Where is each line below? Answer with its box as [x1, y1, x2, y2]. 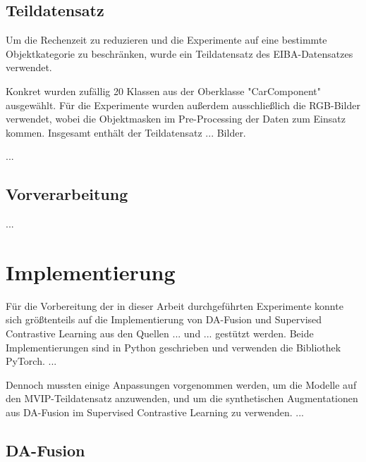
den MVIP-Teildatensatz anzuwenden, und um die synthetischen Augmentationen [6, 391, 358, 406]
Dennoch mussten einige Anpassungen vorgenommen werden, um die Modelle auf [6, 377, 357, 392]
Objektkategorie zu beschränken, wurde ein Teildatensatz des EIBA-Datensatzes [6, 46, 353, 61]
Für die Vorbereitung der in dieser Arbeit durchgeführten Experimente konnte [6, 298, 343, 313]
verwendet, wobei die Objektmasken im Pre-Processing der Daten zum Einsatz [6, 111, 346, 126]
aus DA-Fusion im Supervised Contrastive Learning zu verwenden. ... [6, 405, 305, 420]
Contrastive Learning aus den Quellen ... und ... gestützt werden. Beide [6, 326, 314, 341]
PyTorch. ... [6, 354, 57, 368]
